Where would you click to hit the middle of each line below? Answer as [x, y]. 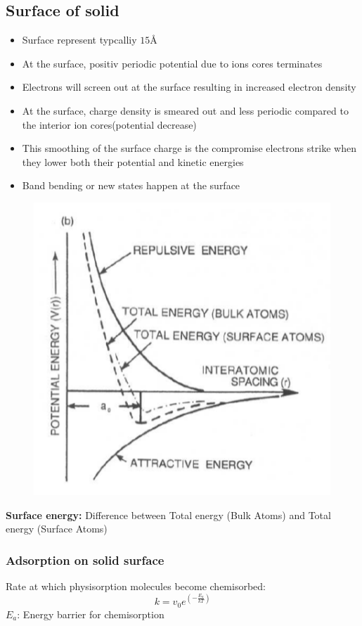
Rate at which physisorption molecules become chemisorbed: [136, 586]
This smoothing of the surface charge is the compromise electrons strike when [189, 148]
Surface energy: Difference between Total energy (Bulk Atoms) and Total [168, 515]
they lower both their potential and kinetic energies [133, 161]
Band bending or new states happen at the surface [131, 185]
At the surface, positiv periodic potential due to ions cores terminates [172, 63]
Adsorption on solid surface [85, 560]
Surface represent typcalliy [79, 40]
